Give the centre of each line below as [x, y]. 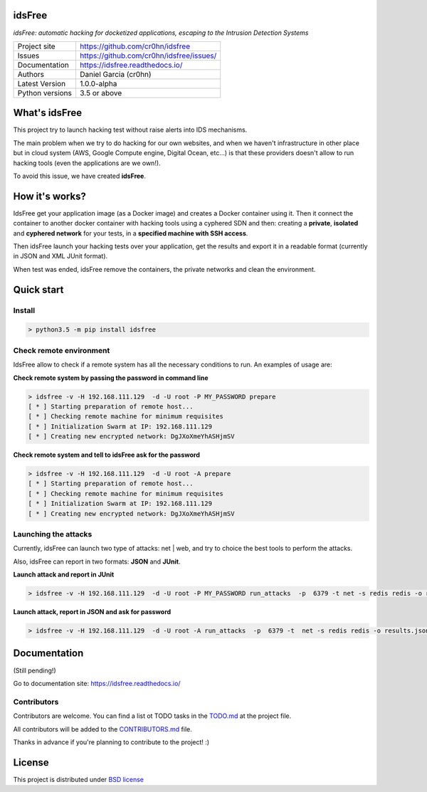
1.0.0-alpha [98, 83]
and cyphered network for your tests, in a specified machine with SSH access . [131, 233]
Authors [31, 74]
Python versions [45, 93]
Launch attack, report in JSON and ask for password [92, 612]
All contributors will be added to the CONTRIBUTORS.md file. [102, 729]
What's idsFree [48, 113]
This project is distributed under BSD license [78, 779]
